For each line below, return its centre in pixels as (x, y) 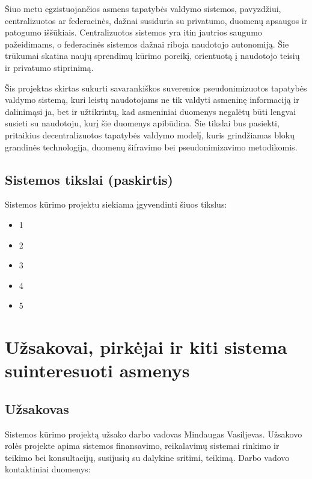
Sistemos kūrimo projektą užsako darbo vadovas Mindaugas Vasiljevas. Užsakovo (154, 434)
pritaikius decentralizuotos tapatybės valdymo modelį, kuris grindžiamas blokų (150, 134)
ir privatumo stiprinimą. (49, 67)
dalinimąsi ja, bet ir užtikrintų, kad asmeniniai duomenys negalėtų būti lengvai (151, 111)
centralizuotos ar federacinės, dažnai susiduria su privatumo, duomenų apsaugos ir (156, 20)
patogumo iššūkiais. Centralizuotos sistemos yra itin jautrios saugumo (133, 32)
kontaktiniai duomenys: (48, 469)
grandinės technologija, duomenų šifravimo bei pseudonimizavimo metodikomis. (151, 147)
